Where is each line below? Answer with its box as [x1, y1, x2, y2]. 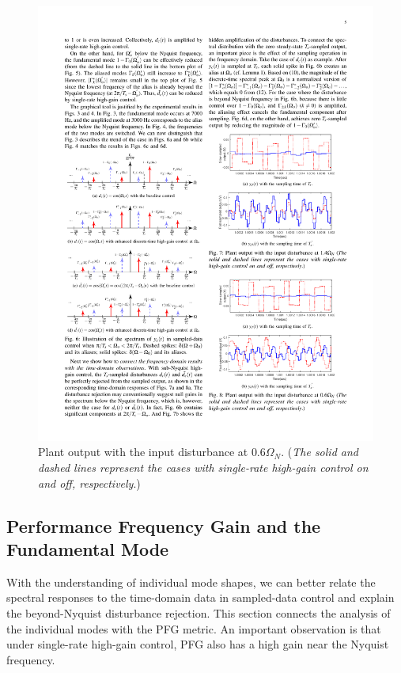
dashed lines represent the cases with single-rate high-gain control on [38, 459, 369, 476]
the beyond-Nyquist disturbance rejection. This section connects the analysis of [6, 605, 391, 622]
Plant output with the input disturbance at [38, 443, 248, 460]
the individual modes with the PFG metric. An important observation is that [6, 620, 381, 637]
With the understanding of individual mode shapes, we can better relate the [6, 573, 376, 590]
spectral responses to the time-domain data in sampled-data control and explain [6, 589, 395, 606]
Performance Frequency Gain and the [6, 513, 321, 538]
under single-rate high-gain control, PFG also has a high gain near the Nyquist [6, 636, 389, 652]
